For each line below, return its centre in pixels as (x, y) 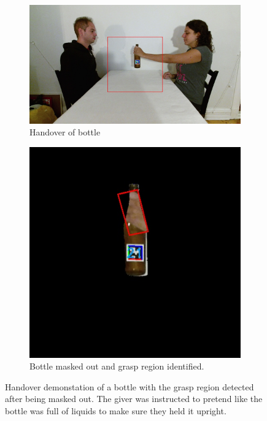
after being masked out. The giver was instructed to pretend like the (134, 399)
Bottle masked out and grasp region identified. (117, 366)
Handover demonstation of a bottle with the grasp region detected (130, 386)
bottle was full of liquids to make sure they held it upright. (116, 411)
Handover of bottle (65, 132)
